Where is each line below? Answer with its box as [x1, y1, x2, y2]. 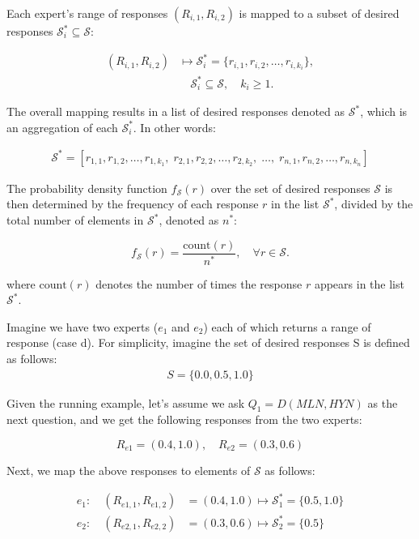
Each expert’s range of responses [6, 5, 168, 21]
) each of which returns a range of [203, 318, 371, 335]
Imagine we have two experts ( [6, 318, 159, 335]
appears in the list [314, 275, 404, 292]
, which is [360, 103, 408, 120]
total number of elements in [6, 212, 144, 229]
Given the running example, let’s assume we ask [6, 394, 245, 411]
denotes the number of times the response [95, 275, 303, 292]
